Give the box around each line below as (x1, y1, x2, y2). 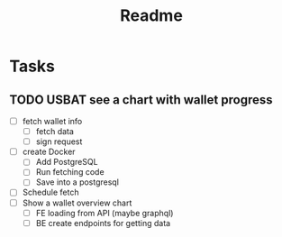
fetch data (35, 126, 75, 137)
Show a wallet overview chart (22, 197, 132, 208)
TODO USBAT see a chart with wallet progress (9, 92, 273, 107)
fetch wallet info (22, 116, 83, 126)
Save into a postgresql (35, 177, 120, 187)
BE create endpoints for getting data (35, 217, 171, 228)
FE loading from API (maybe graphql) (35, 207, 174, 218)
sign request (35, 136, 83, 147)
